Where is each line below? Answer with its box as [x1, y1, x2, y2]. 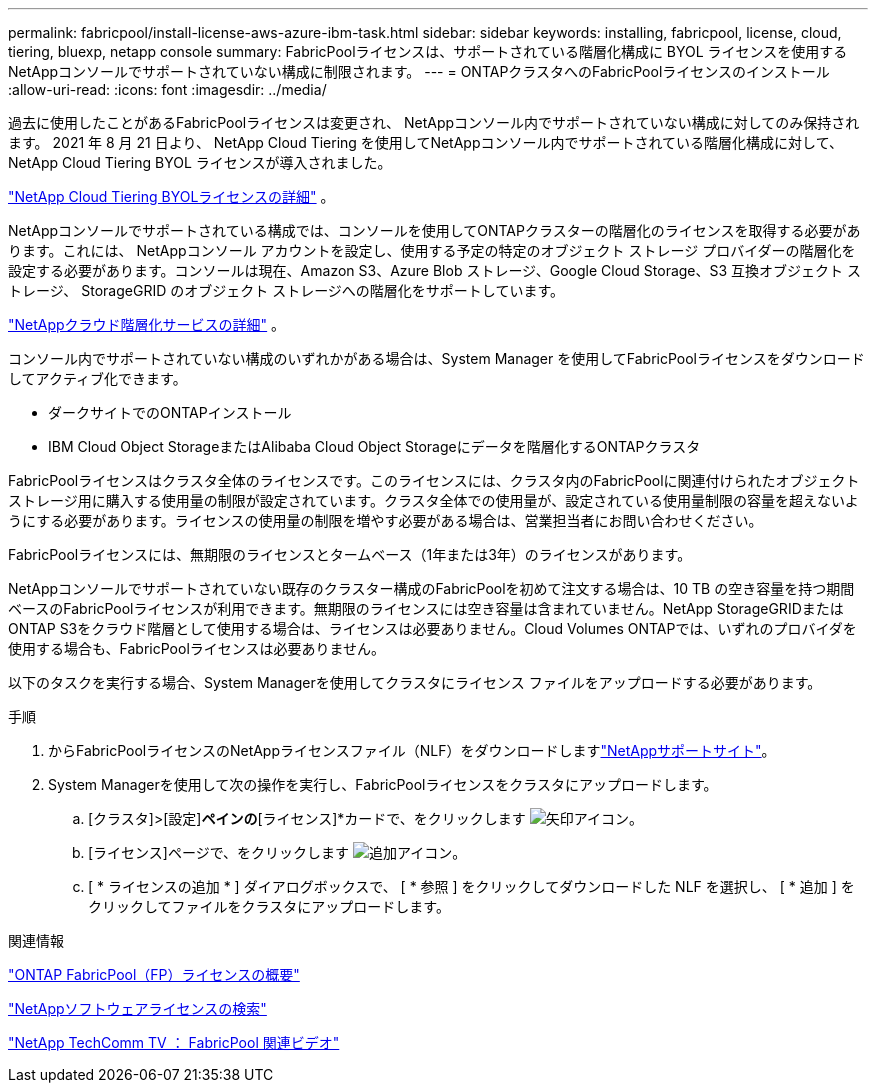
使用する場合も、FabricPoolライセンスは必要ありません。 [8, 640, 386, 657]
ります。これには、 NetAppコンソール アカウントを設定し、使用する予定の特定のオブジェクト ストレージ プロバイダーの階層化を [8, 242, 856, 259]
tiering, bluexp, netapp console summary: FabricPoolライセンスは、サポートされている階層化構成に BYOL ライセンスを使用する [8, 43, 848, 60]
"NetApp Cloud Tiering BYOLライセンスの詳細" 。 [8, 188, 335, 205]
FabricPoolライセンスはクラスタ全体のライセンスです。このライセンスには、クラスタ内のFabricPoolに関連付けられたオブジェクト [8, 472, 860, 489]
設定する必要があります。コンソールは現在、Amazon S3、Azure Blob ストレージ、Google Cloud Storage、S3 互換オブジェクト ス [8, 262, 862, 279]
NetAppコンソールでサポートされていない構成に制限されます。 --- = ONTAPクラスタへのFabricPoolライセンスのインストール [8, 63, 830, 80]
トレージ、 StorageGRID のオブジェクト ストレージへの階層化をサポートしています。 [8, 282, 565, 299]
